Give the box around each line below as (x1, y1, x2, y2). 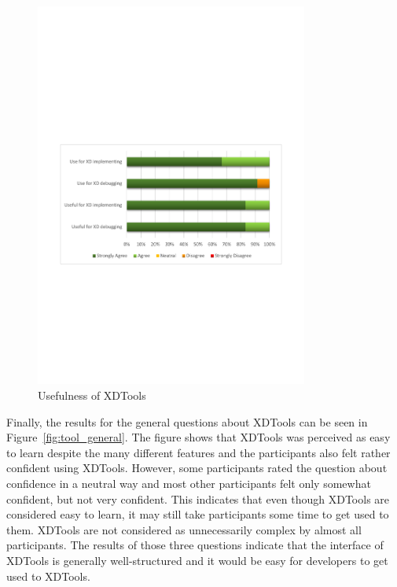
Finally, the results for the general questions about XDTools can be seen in (6, 413, 368, 430)
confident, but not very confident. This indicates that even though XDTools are (6, 490, 390, 507)
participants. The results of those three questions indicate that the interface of (6, 537, 384, 553)
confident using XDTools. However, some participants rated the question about (6, 460, 388, 476)
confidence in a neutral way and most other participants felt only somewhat (6, 474, 371, 491)
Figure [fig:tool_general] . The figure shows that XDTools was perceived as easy (6, 429, 391, 445)
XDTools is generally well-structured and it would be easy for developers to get (6, 552, 388, 568)
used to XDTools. (6, 567, 90, 584)
